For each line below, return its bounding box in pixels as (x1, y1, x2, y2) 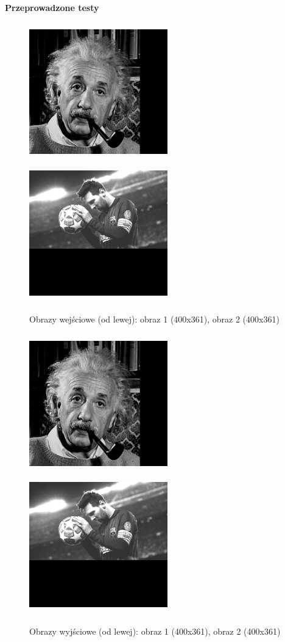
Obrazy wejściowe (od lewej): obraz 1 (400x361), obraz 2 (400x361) (29, 313, 280, 326)
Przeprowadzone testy (5, 1, 99, 13)
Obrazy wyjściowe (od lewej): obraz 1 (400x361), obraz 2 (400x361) (29, 624, 281, 637)
